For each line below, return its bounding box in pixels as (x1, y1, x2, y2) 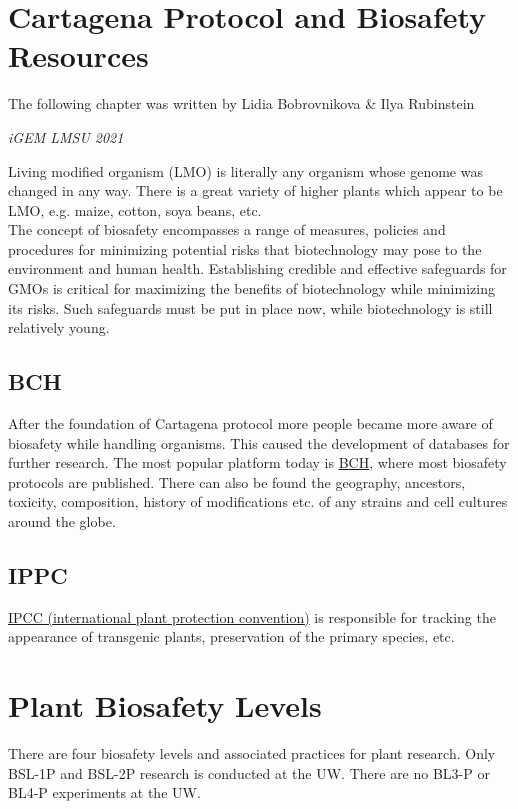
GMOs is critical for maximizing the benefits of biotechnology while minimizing (8, 278, 495, 299)
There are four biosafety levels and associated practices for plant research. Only (8, 743, 496, 764)
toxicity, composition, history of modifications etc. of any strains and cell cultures (8, 491, 508, 512)
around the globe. (8, 511, 116, 532)
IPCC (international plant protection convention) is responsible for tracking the (8, 606, 496, 627)
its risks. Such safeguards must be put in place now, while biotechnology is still (8, 297, 493, 318)
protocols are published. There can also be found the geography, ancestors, (8, 471, 466, 492)
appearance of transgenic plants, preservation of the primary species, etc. (8, 626, 455, 647)
